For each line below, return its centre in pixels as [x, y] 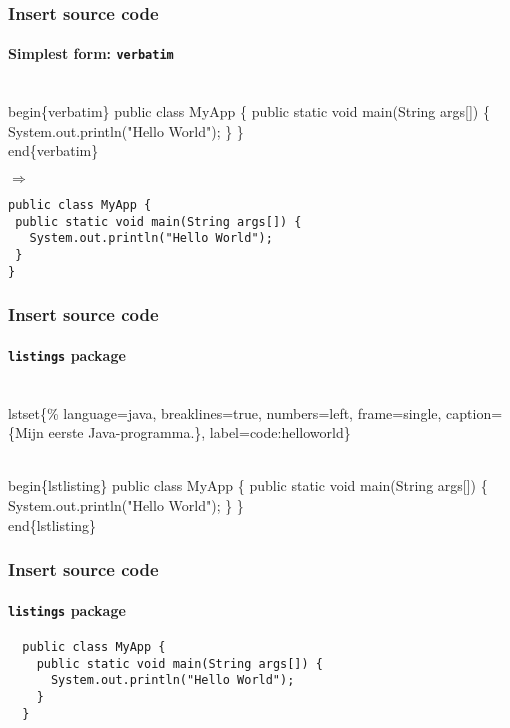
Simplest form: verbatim [91, 53]
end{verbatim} [53, 150]
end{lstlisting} [52, 524]
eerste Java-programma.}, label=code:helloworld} [199, 432]
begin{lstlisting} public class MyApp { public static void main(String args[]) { [248, 485]
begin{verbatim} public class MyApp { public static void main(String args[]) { [249, 111]
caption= [474, 412]
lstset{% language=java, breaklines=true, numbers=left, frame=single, [225, 412]
